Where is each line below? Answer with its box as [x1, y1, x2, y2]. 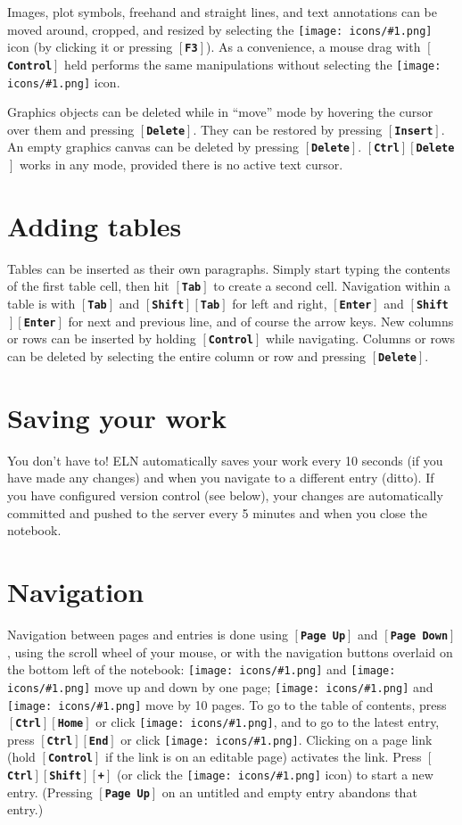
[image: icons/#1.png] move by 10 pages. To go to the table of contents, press [7, 695, 447, 714]
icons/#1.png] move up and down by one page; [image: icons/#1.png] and [7, 677, 433, 696]
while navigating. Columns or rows [265, 329, 456, 348]
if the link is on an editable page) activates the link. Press [105, 747, 422, 766]
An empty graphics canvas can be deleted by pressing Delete [7, 137, 350, 156]
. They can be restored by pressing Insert [193, 120, 433, 138]
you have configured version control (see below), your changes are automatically [7, 486, 443, 505]
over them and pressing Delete [7, 120, 186, 138]
